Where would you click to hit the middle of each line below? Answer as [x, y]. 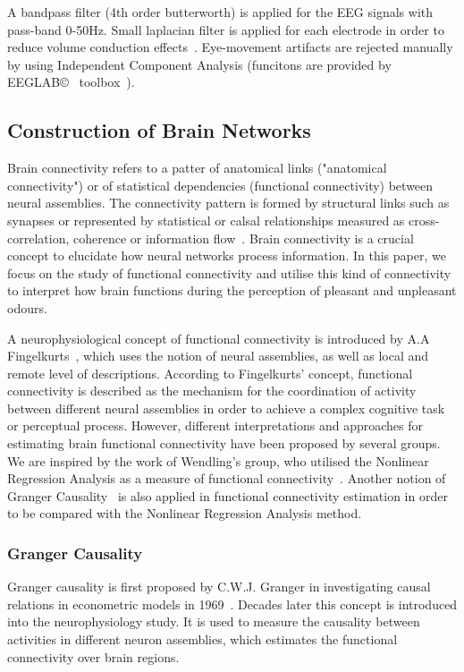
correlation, [38, 238]
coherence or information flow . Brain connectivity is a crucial [243, 238]
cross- [424, 220]
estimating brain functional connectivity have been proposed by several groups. [224, 443]
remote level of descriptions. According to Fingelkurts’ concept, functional [210, 373]
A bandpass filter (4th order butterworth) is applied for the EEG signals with [220, 12]
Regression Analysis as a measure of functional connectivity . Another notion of [227, 478]
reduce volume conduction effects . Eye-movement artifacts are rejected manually [230, 47]
